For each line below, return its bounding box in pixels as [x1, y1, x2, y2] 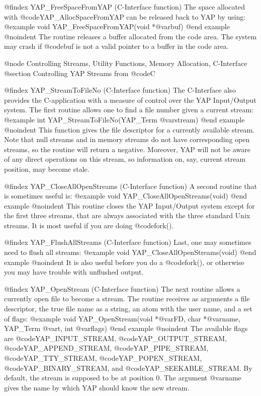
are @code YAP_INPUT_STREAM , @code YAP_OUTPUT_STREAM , [4, 333, 227, 343]
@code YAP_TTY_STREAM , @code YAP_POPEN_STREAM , [4, 353, 202, 363]
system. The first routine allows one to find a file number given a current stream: [4, 104, 254, 115]
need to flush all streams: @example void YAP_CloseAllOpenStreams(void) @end [4, 247, 256, 257]
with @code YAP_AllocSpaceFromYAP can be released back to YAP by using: [4, 11, 246, 22]
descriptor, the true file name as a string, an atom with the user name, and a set [4, 303, 252, 314]
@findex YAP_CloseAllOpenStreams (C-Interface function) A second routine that [4, 180, 257, 191]
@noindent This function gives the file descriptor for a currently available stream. [4, 124, 254, 135]
